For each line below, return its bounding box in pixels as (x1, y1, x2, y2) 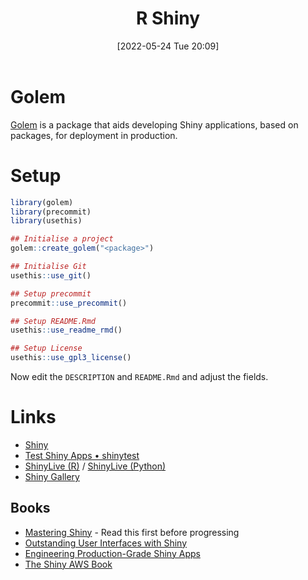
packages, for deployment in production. (10, 129, 178, 141)
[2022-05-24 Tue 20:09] (116, 40, 220, 52)
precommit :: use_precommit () (10, 298, 128, 308)
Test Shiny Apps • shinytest (24, 449, 140, 461)
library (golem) (10, 197, 74, 207)
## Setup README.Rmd (10, 316, 97, 326)
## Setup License (10, 343, 83, 354)
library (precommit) (10, 207, 92, 217)
